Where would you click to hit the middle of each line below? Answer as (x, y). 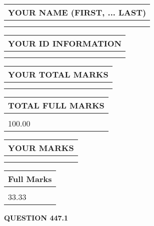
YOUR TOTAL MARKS (58, 74)
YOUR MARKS (41, 148)
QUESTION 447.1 (36, 217)
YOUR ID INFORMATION (65, 43)
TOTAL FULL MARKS (56, 105)
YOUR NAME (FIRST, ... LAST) (77, 12)
